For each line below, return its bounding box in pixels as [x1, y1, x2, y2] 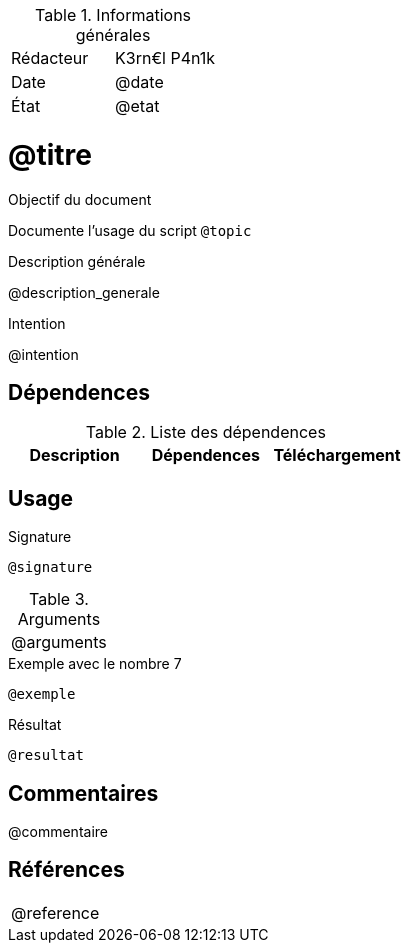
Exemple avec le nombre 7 [8, 655, 182, 673]
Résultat [8, 716, 62, 734]
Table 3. [29, 589, 89, 610]
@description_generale [8, 283, 160, 301]
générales [75, 25, 151, 45]
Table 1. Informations [35, 5, 192, 25]
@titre [8, 137, 92, 172]
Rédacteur [11, 48, 89, 68]
